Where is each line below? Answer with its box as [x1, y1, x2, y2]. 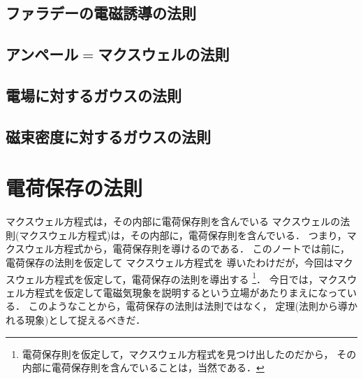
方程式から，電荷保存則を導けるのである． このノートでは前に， [54, 241, 350, 256]
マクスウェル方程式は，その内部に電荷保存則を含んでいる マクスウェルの [6, 214, 341, 229]
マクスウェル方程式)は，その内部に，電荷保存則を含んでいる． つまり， [19, 227, 347, 242]
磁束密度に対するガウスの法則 [6, 125, 211, 147]
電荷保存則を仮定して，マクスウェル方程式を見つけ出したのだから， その [22, 346, 357, 361]
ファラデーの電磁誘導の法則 [6, 2, 196, 24]
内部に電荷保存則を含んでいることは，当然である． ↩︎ [22, 360, 265, 375]
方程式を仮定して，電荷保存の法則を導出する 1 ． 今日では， [44, 269, 318, 286]
